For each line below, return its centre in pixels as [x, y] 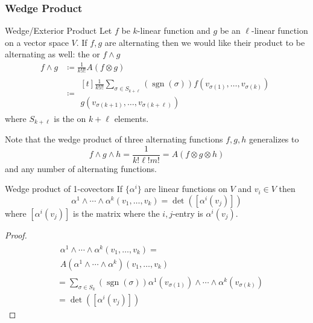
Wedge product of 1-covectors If [64, 189]
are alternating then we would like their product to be [205, 42]
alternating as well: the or [52, 54]
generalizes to [274, 139]
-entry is [188, 213]
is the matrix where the [116, 213]
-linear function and [174, 30]
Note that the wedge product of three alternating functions [114, 139]
